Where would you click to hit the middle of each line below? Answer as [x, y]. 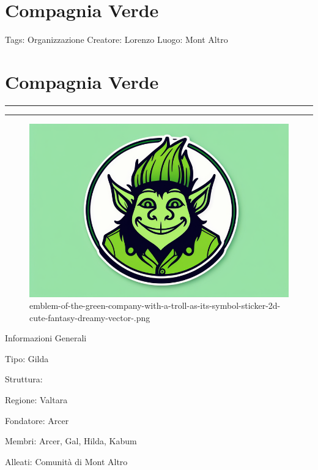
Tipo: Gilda [27, 358]
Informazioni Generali [46, 338]
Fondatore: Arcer [37, 420]
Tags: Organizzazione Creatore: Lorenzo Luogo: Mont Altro [116, 40]
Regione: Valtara [36, 400]
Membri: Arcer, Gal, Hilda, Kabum [71, 441]
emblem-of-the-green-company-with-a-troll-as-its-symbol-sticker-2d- [155, 305]
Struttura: [24, 379]
